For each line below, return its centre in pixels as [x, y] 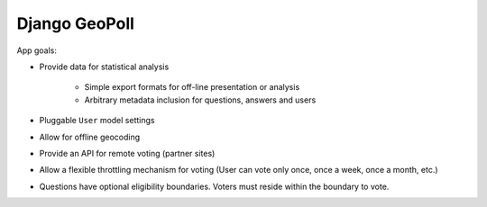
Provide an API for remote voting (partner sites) [127, 153]
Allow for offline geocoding [90, 137]
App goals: [37, 50]
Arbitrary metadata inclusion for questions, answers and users [200, 100]
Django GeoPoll [76, 23]
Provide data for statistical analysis [104, 67]
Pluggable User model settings [97, 121]
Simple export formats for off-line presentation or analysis [192, 87]
